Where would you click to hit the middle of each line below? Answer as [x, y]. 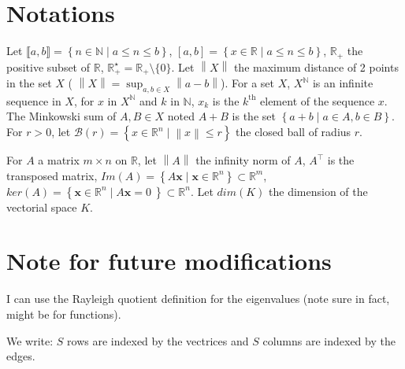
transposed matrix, [52, 175]
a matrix [59, 160]
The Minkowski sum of [61, 116]
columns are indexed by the [329, 340]
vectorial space [42, 207]
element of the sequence [318, 100]
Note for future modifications [169, 261]
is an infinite [343, 83]
